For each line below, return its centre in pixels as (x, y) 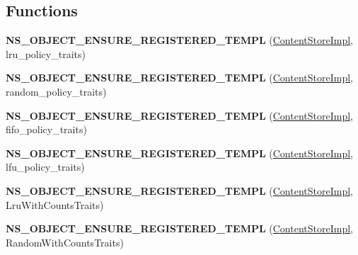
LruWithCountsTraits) (55, 204)
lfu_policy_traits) (45, 167)
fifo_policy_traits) (46, 129)
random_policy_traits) (56, 91)
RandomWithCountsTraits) (65, 242)
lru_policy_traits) (46, 53)
